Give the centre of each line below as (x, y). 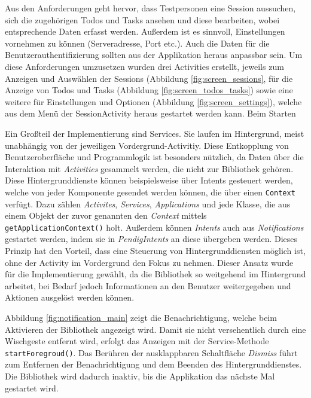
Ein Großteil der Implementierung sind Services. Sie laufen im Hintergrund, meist (155, 133)
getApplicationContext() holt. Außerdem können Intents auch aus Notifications (154, 227)
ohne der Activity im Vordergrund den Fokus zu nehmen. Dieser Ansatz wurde (149, 262)
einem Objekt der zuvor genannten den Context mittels (106, 215)
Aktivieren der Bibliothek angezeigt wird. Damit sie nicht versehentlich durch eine (155, 329)
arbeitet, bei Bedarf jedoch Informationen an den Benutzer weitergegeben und (148, 285)
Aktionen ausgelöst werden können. (70, 297)
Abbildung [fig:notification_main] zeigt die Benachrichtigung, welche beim (141, 317)
